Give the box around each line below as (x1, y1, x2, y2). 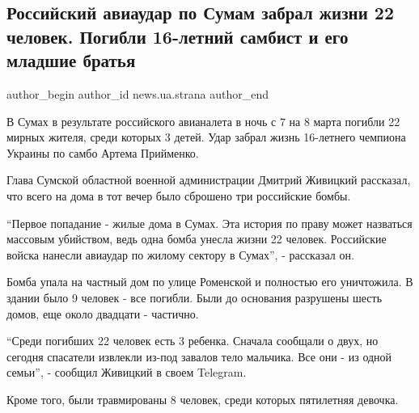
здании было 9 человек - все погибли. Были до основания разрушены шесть (6, 289, 383, 306)
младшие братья (6, 48, 136, 73)
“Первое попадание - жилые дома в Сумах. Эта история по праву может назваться (6, 214, 413, 231)
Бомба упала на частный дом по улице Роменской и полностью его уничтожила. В (6, 273, 413, 290)
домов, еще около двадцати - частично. (6, 305, 199, 322)
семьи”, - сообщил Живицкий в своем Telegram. (6, 364, 247, 381)
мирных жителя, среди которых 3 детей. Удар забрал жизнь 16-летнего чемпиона (6, 129, 406, 145)
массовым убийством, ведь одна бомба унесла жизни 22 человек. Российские (6, 230, 387, 247)
